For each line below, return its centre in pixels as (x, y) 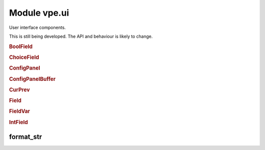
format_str (26, 137)
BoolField (21, 47)
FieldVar (20, 111)
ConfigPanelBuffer (32, 79)
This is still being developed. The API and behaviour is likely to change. (81, 36)
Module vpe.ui (39, 13)
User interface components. (38, 27)
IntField (18, 122)
